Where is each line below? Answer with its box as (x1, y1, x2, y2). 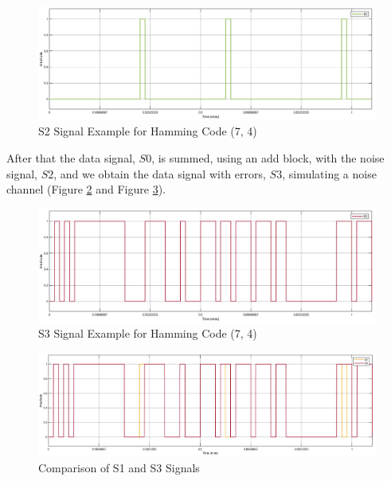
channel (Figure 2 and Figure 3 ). (6, 181, 166, 197)
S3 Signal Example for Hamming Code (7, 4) (38, 325, 257, 342)
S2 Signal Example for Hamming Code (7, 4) (38, 123, 257, 139)
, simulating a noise (282, 165, 377, 182)
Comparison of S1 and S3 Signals (38, 459, 200, 475)
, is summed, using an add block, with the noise (151, 150, 385, 166)
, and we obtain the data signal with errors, (53, 165, 266, 182)
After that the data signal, (6, 150, 135, 166)
